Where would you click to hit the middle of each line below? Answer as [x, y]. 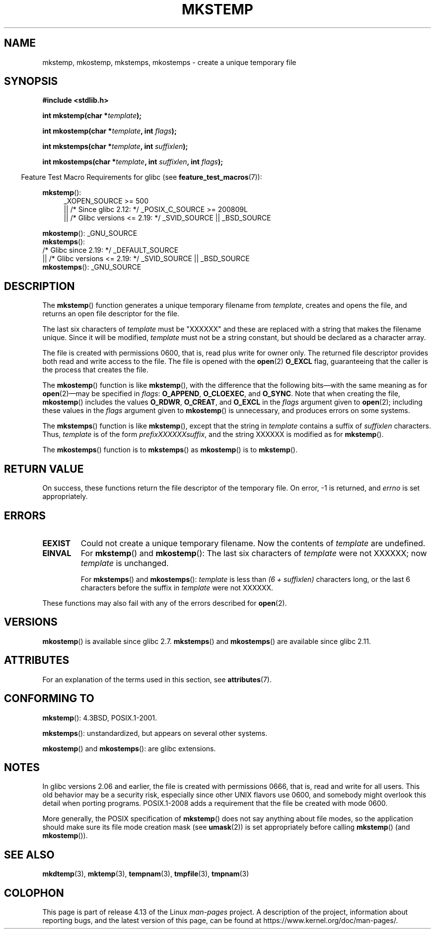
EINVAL [57, 553]
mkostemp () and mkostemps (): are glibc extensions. [129, 748]
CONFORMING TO [49, 699]
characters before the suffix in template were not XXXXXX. [177, 587]
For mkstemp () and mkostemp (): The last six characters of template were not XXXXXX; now [254, 553]
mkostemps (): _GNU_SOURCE [92, 267]
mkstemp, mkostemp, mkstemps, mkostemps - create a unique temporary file [169, 62]
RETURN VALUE [44, 469]
